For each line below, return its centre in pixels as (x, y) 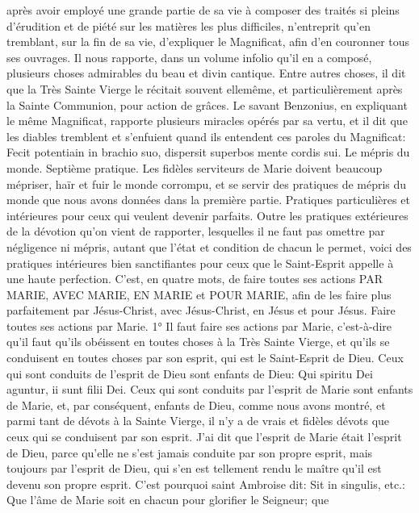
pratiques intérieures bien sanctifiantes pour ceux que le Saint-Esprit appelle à (200, 263)
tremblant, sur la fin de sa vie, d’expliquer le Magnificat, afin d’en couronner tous (208, 42)
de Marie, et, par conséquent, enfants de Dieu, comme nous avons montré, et (196, 405)
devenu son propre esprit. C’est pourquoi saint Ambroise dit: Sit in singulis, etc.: (206, 484)
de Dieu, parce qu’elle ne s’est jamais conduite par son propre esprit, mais (190, 452)
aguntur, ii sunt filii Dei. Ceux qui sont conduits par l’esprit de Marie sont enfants (210, 389)
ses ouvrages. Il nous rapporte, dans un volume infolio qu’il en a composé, (189, 57)
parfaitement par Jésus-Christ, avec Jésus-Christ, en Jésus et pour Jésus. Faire (201, 310)
